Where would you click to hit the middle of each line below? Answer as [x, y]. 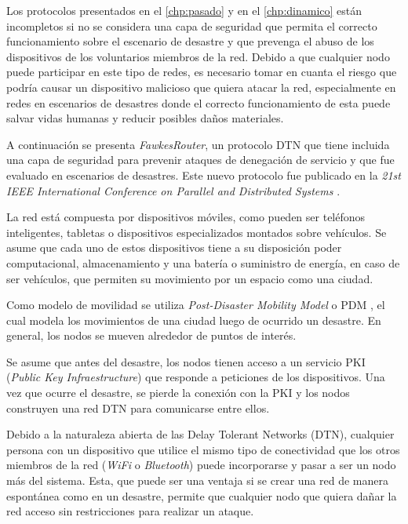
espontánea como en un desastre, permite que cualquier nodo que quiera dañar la [202, 495]
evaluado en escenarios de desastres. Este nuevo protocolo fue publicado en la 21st [204, 175]
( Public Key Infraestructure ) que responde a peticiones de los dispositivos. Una [196, 377]
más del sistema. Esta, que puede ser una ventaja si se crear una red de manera [197, 480]
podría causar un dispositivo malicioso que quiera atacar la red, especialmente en [201, 87]
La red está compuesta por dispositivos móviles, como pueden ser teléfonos [186, 217]
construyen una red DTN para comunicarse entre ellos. [138, 408]
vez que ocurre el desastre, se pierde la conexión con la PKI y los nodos [178, 393]
